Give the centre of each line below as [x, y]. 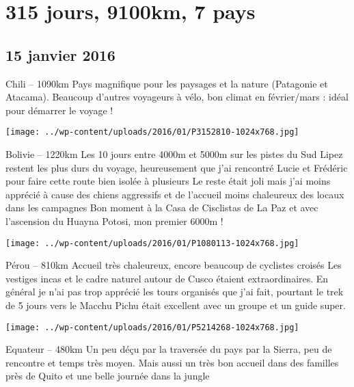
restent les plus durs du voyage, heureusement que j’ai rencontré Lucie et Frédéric [177, 167]
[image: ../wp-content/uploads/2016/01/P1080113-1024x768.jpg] [152, 243]
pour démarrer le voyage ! [59, 110]
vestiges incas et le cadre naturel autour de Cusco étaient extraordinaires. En [167, 278]
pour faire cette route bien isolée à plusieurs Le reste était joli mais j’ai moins [168, 181]
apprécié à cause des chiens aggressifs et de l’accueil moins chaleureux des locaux [175, 194]
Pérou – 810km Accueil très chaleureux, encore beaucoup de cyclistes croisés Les [174, 265]
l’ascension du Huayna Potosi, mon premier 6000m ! [114, 221]
